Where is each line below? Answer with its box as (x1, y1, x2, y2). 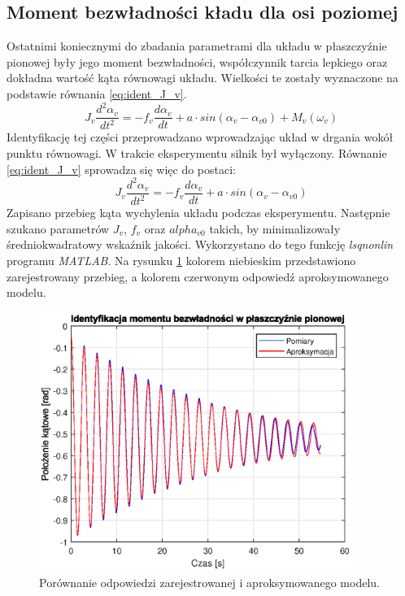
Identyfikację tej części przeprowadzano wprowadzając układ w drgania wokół (7, 128, 394, 146)
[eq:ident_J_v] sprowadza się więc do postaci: (7, 160, 237, 177)
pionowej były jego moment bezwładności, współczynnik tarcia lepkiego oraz (7, 53, 388, 70)
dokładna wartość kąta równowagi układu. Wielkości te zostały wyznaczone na (7, 69, 398, 86)
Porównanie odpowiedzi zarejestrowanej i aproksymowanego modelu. (39, 573, 380, 590)
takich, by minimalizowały (209, 220, 341, 237)
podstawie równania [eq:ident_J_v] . (7, 85, 187, 102)
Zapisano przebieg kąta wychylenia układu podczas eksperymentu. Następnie (7, 204, 390, 221)
